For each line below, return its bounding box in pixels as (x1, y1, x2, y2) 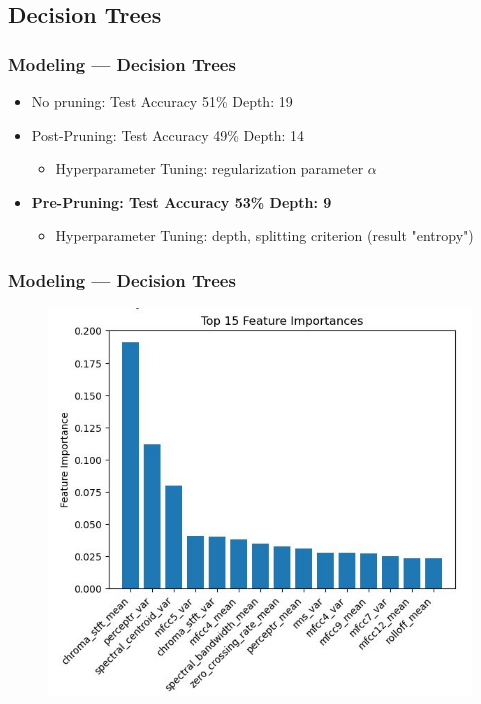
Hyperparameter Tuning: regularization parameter (55, 158, 364, 179)
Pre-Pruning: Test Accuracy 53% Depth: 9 (31, 191, 332, 212)
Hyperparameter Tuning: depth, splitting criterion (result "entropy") (55, 225, 474, 246)
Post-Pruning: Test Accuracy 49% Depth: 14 (31, 124, 305, 145)
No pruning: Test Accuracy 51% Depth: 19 (31, 91, 293, 111)
